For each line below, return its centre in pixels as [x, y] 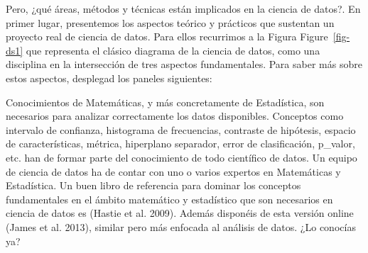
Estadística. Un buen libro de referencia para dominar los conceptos [153, 185]
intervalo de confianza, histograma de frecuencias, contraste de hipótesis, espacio [181, 129]
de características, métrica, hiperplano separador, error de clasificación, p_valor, [180, 144]
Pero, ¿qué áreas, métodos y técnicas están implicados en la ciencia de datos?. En [183, 9]
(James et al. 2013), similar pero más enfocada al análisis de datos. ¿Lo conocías [181, 226]
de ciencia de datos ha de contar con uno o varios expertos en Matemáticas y [173, 171]
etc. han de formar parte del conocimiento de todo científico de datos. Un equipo [182, 157]
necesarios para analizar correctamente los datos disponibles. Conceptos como [175, 116]
